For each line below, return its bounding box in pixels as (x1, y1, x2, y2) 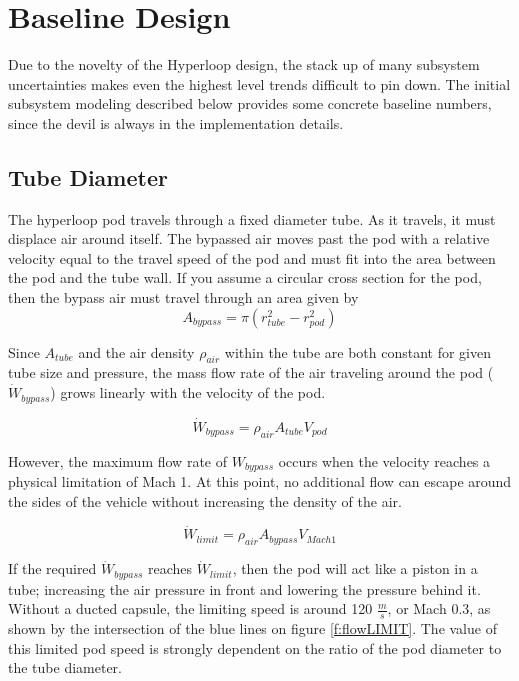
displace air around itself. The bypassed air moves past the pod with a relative (8, 228, 490, 249)
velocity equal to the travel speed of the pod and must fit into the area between (8, 247, 496, 268)
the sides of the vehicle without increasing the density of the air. (8, 490, 402, 511)
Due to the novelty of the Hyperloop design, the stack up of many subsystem (8, 54, 480, 75)
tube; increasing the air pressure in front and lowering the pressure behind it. (8, 578, 481, 599)
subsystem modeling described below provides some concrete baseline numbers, (8, 93, 492, 114)
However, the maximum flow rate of (8, 450, 227, 471)
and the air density (78, 341, 195, 362)
